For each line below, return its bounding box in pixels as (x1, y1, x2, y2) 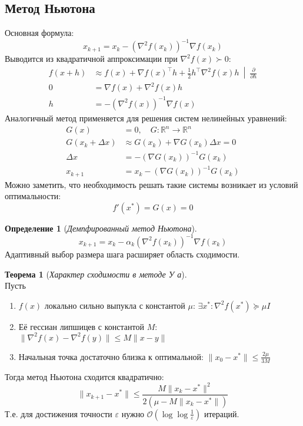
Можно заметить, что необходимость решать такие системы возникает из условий (5, 178, 298, 190)
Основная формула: (5, 27, 74, 39)
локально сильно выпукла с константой (44, 299, 185, 311)
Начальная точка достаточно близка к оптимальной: (18, 350, 204, 362)
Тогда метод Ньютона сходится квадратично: (5, 370, 164, 382)
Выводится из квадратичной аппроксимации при (5, 52, 178, 65)
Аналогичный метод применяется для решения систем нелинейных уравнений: (5, 111, 287, 124)
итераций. (204, 407, 239, 420)
